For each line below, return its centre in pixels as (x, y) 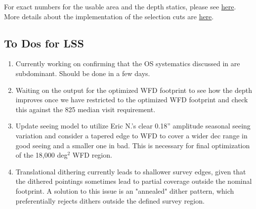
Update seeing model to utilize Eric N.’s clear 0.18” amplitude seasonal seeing (133, 126)
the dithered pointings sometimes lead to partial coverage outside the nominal (134, 181)
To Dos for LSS (44, 43)
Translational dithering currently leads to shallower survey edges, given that (131, 171)
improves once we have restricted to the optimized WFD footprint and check (132, 100)
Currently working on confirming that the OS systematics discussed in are (128, 63)
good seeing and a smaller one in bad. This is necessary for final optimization (133, 145)
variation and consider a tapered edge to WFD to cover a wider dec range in (131, 135)
